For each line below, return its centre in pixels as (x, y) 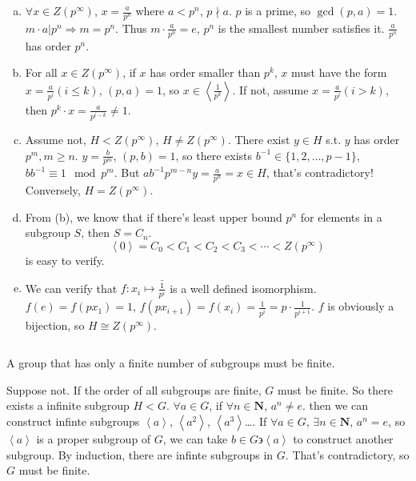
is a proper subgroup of (94, 439)
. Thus (131, 28)
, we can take (195, 439)
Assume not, (56, 139)
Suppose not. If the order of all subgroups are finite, (134, 389)
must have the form (339, 72)
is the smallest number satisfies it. (301, 28)
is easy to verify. (65, 261)
